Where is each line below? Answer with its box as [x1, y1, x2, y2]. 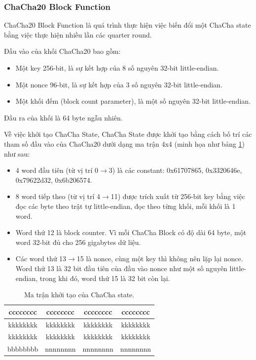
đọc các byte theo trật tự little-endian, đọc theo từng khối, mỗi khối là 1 [15, 200, 236, 211]
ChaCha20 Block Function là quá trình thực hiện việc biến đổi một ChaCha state [4, 20, 251, 30]
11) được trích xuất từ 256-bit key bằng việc [110, 191, 245, 201]
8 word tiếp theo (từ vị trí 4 [15, 191, 100, 201]
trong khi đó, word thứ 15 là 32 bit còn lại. [39, 273, 170, 283]
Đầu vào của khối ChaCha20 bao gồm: [4, 46, 121, 56]
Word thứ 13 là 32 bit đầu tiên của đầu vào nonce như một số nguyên [15, 263, 227, 273]
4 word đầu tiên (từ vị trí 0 [15, 165, 99, 175]
